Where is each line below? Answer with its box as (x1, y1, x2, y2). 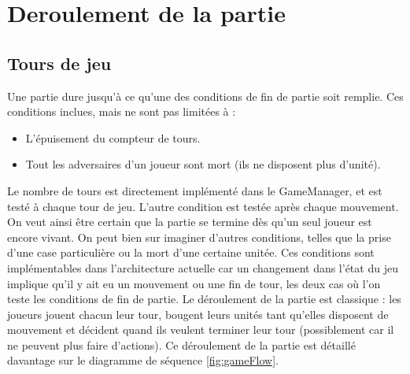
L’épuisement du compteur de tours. (25, 129, 201, 146)
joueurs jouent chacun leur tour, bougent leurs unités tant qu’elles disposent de (7, 305, 389, 322)
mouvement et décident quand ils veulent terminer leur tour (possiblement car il (7, 321, 394, 338)
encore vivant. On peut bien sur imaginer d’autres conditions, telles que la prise (7, 228, 391, 245)
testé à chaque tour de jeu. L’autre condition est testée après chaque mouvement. (7, 198, 399, 214)
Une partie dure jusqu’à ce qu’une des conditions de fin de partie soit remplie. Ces (7, 87, 404, 104)
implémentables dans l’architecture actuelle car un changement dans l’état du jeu (7, 259, 398, 276)
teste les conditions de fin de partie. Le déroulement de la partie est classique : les (7, 291, 401, 307)
